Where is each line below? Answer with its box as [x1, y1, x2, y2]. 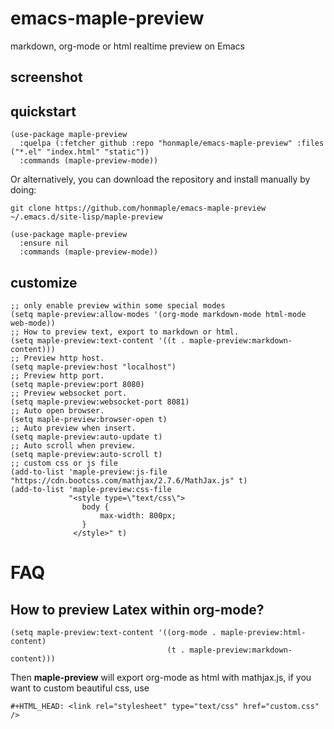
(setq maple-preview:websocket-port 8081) [10, 397, 190, 407]
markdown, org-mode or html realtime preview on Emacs [10, 40, 245, 52]
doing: [10, 184, 37, 196]
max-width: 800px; [99, 510, 177, 521]
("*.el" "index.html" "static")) [10, 147, 150, 157]
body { [81, 502, 110, 512]
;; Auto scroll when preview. [10, 440, 137, 451]
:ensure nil [19, 238, 70, 249]
